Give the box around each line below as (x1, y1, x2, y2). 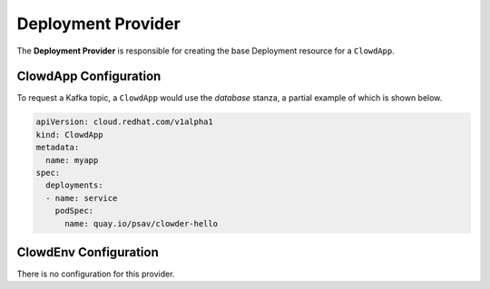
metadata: (35, 142, 80, 153)
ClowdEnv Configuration (16, 245, 159, 260)
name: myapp (45, 155, 99, 165)
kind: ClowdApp (35, 130, 103, 140)
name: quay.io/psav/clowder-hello (64, 218, 218, 228)
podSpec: (54, 206, 94, 217)
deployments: (45, 180, 103, 190)
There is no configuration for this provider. (16, 268, 175, 280)
